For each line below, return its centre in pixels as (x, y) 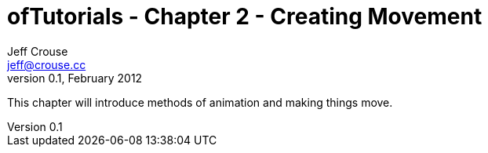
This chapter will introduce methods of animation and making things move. (200, 102)
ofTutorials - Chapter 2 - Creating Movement (245, 16)
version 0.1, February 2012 (75, 78)
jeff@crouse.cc (47, 64)
